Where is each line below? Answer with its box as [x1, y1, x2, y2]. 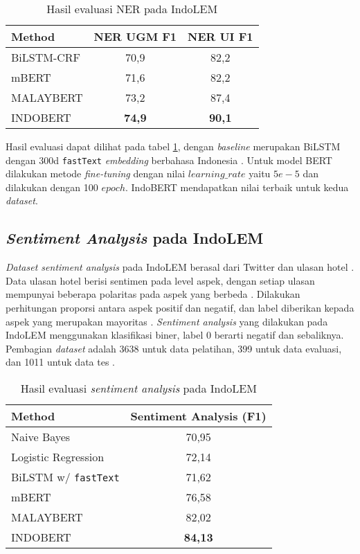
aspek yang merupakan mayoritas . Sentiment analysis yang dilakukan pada [6, 314, 328, 328]
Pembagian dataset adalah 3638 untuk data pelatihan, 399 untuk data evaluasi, [6, 341, 342, 355]
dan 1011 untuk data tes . [6, 355, 115, 369]
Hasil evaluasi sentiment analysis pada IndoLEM [20, 379, 257, 396]
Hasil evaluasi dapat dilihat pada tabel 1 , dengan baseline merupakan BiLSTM [6, 139, 341, 153]
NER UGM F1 [93, 28, 177, 44]
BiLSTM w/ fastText [11, 468, 120, 485]
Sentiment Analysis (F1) [130, 407, 267, 424]
